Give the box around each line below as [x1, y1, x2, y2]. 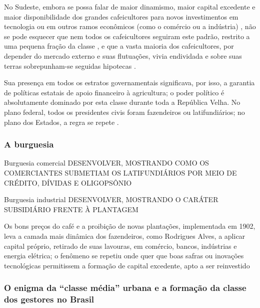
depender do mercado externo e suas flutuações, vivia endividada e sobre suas [4, 50, 242, 61]
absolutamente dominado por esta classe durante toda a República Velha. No [4, 97, 240, 107]
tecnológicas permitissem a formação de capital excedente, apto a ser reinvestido [4, 260, 250, 270]
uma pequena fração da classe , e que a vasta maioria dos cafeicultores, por [4, 41, 234, 51]
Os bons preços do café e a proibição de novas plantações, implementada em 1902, [4, 221, 255, 231]
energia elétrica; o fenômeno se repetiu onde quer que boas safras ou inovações [4, 250, 244, 261]
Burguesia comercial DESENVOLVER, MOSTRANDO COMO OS [4, 158, 209, 168]
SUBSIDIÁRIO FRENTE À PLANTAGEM [4, 204, 138, 214]
